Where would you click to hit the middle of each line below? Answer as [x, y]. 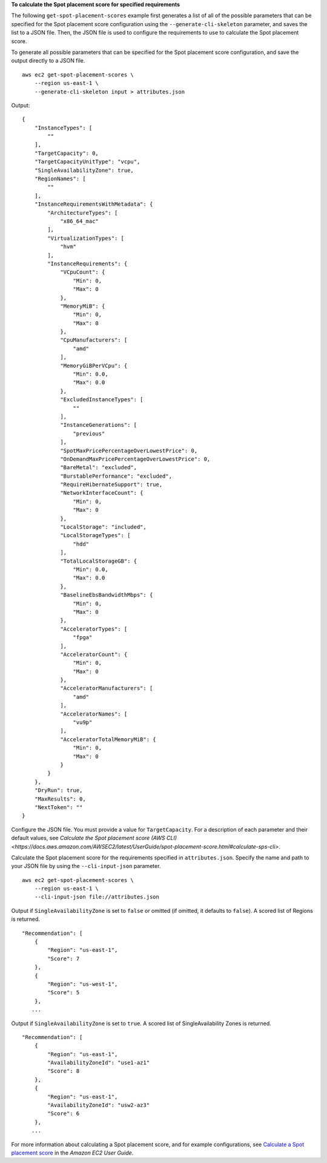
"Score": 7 [64, 958]
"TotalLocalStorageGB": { [99, 561]
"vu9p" [83, 723]
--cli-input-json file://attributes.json [97, 897]
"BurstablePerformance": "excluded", [116, 476]
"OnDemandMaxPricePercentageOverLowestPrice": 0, [135, 459]
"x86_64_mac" [80, 221]
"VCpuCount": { [83, 272]
